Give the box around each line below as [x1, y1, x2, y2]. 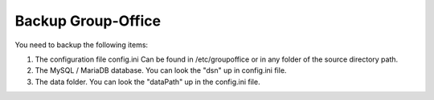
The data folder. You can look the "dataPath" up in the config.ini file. [35, 77, 260, 86]
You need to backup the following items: [14, 40, 149, 50]
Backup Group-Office [14, 12, 161, 30]
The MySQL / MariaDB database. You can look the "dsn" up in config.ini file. [35, 66, 287, 75]
